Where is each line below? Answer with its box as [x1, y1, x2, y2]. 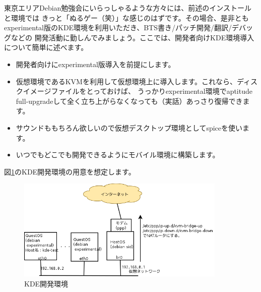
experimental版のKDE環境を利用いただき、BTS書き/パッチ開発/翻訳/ [4, 22, 232, 33]
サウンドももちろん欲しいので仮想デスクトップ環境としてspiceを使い [16, 122, 242, 133]
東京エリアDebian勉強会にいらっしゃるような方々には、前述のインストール [4, 3, 252, 13]
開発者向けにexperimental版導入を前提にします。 [16, 59, 175, 69]
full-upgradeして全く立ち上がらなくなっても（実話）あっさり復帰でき [16, 95, 243, 106]
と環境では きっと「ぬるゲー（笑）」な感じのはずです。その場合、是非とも [4, 12, 249, 23]
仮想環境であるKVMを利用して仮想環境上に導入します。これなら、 [16, 76, 237, 86]
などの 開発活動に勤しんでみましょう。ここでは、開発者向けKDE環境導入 [11, 32, 254, 42]
